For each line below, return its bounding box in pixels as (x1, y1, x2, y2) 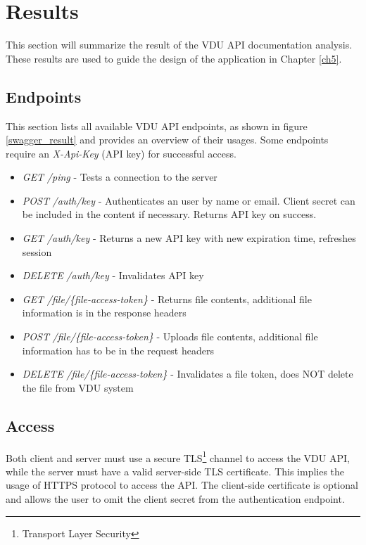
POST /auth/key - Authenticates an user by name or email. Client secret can (22, 193, 355, 207)
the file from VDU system (22, 380, 134, 395)
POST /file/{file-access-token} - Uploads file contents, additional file (22, 329, 318, 344)
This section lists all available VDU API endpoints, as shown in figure (6, 118, 308, 133)
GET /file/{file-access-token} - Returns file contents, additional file (22, 291, 312, 306)
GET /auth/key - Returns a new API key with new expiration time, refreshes (22, 231, 356, 245)
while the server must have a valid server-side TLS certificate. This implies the (6, 463, 345, 478)
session (22, 244, 52, 259)
